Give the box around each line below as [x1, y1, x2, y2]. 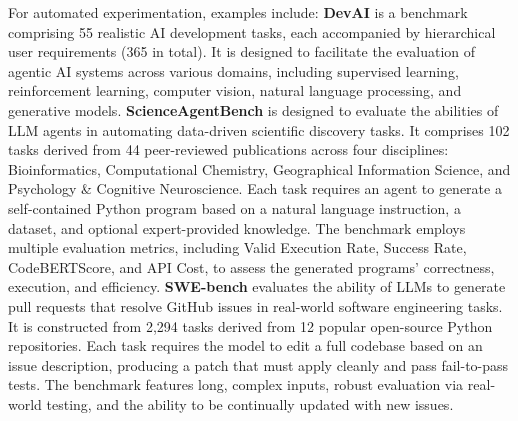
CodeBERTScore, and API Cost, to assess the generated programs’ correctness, [8, 256, 495, 277]
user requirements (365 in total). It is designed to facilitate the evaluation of [8, 41, 476, 62]
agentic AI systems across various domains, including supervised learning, [8, 60, 459, 81]
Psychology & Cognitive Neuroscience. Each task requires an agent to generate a [8, 178, 502, 199]
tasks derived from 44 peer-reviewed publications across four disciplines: [8, 139, 449, 160]
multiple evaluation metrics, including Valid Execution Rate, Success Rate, [8, 237, 467, 258]
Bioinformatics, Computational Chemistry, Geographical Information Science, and [8, 158, 511, 179]
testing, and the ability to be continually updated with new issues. [46, 393, 454, 414]
